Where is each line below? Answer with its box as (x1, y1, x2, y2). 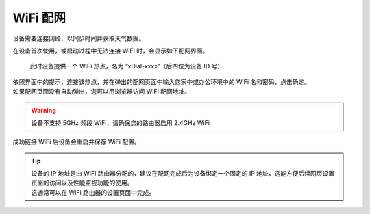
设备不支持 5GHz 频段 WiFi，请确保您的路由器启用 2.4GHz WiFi (31, 118, 210, 126)
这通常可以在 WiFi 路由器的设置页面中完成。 (31, 188, 156, 196)
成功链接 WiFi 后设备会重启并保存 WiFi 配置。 (12, 137, 140, 146)
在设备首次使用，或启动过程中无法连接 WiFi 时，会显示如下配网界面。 (12, 46, 209, 55)
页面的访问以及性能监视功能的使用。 (31, 178, 134, 187)
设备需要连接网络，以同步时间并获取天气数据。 (12, 34, 145, 42)
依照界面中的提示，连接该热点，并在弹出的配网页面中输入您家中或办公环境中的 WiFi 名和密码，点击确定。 (12, 77, 311, 85)
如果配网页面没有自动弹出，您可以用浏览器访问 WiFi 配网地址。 (12, 88, 191, 96)
